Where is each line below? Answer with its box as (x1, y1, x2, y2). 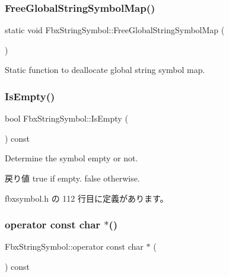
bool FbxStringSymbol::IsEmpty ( (5, 112, 128, 125)
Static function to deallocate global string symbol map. (5, 63, 205, 76)
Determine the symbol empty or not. (5, 152, 138, 164)
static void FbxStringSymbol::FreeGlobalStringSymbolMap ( (5, 24, 225, 36)
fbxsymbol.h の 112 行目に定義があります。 (5, 192, 168, 204)
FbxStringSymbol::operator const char (5, 240, 144, 253)
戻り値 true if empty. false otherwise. (5, 172, 140, 184)
